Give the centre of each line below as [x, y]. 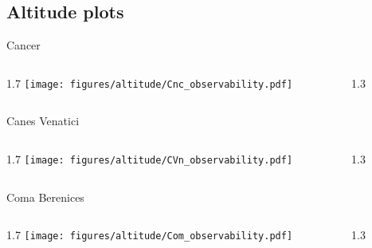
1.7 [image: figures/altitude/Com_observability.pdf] [150, 235]
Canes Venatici [43, 121]
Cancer [23, 45]
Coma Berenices [45, 197]
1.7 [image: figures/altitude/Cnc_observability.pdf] [150, 83]
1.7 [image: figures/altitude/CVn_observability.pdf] [150, 159]
